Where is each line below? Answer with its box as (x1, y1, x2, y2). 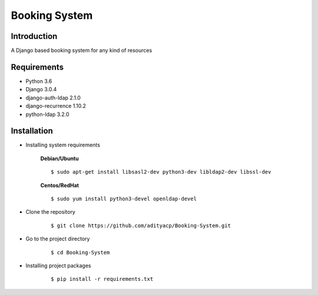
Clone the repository (25, 208, 76, 216)
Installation (11, 126, 53, 136)
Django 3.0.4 (25, 86, 57, 93)
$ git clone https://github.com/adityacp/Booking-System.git (51, 222, 231, 229)
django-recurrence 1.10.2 (25, 102, 87, 110)
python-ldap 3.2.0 (25, 111, 70, 118)
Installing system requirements (25, 141, 100, 148)
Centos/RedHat (40, 181, 79, 188)
